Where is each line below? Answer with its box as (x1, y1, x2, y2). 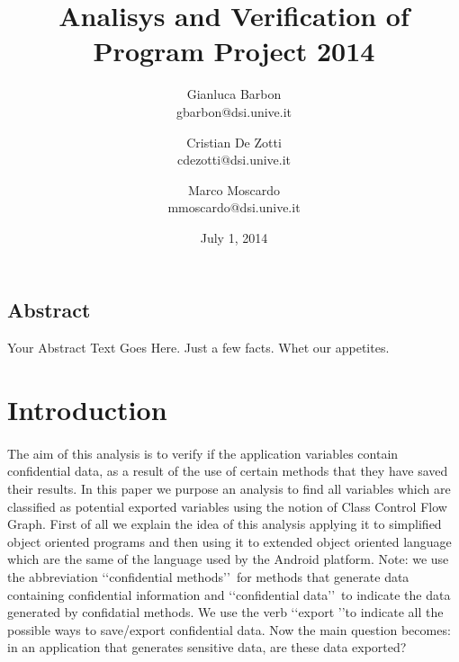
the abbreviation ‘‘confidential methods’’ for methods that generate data (7, 568, 409, 586)
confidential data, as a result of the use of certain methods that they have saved (7, 461, 448, 480)
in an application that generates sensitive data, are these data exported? (7, 638, 407, 657)
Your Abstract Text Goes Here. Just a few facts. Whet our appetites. (7, 338, 390, 357)
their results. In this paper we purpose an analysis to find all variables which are (7, 479, 451, 498)
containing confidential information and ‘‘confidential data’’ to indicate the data (7, 585, 451, 604)
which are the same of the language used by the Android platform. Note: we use (7, 550, 449, 568)
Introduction (7, 391, 167, 428)
